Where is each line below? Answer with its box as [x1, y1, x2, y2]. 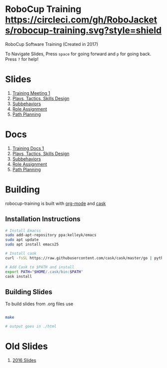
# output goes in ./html [5, 324, 57, 329]
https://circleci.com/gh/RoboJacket [5, 14, 158, 25]
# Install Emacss [5, 228, 41, 233]
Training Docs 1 [12, 145, 44, 151]
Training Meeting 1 [12, 90, 51, 96]
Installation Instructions [5, 215, 81, 223]
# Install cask [5, 251, 37, 256]
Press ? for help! [5, 56, 39, 62]
